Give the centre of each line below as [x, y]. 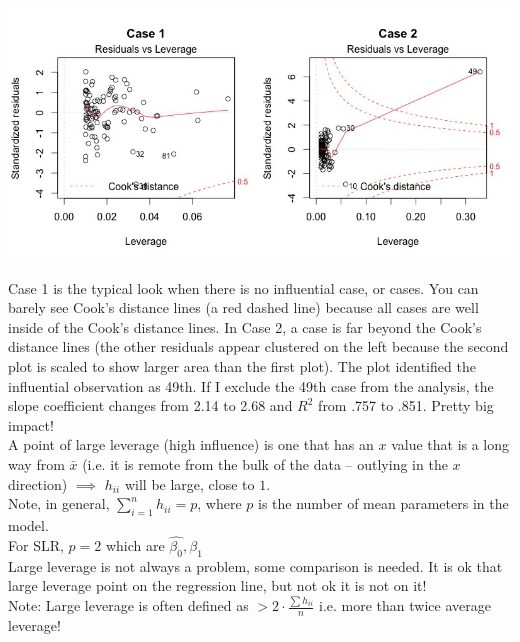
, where [219, 503]
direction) [38, 483]
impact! [31, 424]
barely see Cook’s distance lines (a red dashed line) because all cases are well [243, 307]
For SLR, [36, 544]
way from [36, 463]
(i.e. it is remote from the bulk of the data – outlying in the [265, 463]
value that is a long [450, 444]
